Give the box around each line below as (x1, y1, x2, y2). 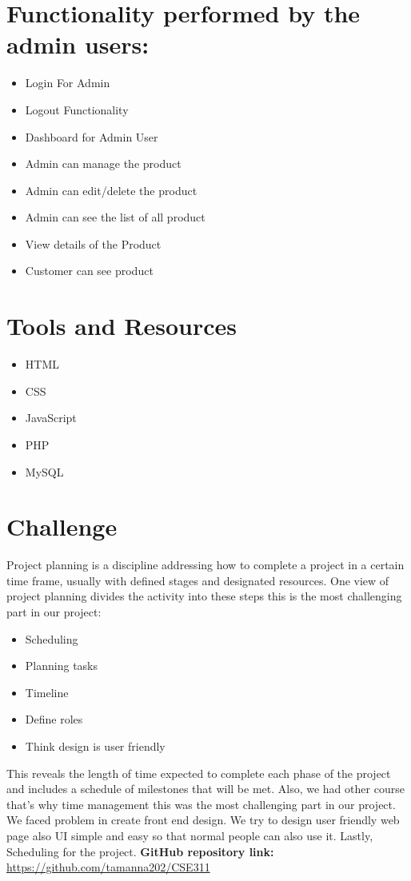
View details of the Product (25, 235, 162, 252)
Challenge (6, 510, 118, 543)
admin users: (6, 28, 150, 61)
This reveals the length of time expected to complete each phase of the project (6, 764, 391, 781)
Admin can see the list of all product (25, 209, 205, 225)
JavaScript (25, 409, 77, 426)
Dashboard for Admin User (25, 128, 158, 145)
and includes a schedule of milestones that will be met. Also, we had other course (6, 780, 405, 797)
